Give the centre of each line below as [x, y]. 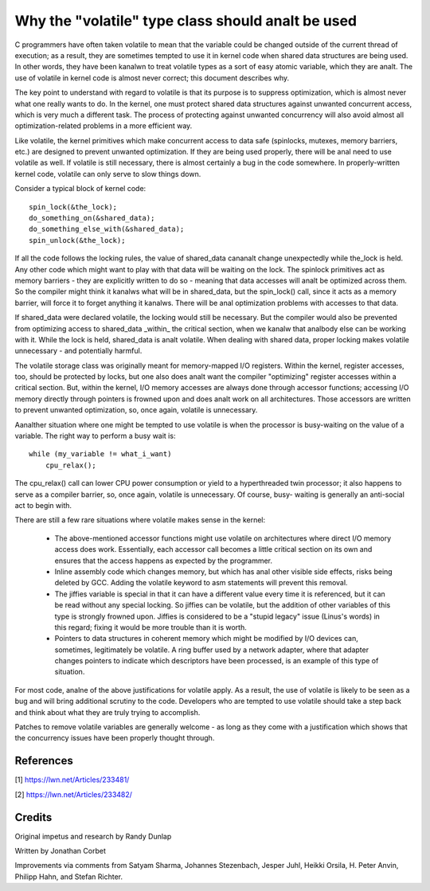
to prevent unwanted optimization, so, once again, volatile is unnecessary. [136, 410]
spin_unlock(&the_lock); [77, 240]
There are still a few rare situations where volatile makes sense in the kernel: [140, 520]
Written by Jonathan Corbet [61, 851]
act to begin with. [43, 505]
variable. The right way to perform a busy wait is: [95, 436]
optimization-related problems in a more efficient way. [104, 126]
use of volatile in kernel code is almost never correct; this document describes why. [152, 78]
